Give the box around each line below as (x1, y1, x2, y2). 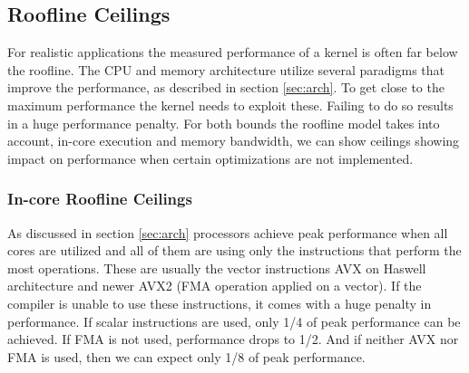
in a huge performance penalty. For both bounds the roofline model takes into (7, 113, 440, 132)
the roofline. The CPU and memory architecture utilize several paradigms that (7, 60, 445, 79)
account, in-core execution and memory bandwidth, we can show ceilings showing (7, 131, 460, 150)
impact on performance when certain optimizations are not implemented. (7, 148, 414, 167)
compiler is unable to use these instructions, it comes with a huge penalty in (7, 293, 432, 312)
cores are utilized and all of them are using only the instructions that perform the (7, 241, 462, 260)
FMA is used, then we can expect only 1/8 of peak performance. (7, 347, 366, 366)
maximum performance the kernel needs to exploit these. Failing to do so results (7, 95, 454, 114)
